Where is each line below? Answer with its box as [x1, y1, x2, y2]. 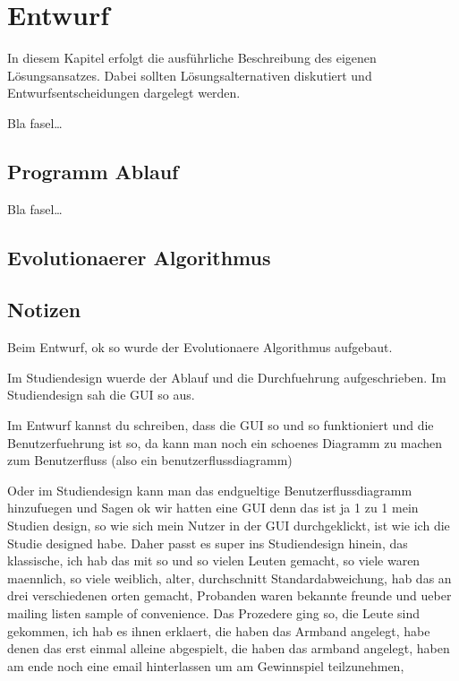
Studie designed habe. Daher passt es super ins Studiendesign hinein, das [7, 533, 408, 552]
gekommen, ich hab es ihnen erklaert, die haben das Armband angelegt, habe [7, 621, 430, 640]
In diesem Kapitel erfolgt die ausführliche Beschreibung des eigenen [7, 48, 377, 67]
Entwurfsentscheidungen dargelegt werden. [7, 83, 241, 102]
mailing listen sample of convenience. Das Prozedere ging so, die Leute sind [7, 604, 421, 622]
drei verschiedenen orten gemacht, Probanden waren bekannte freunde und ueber [7, 586, 452, 605]
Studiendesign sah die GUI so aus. [7, 385, 195, 404]
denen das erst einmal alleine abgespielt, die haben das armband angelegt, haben [7, 639, 450, 658]
